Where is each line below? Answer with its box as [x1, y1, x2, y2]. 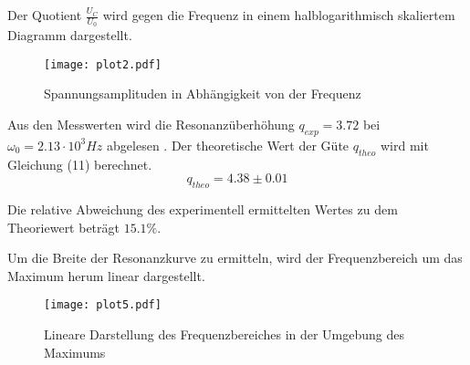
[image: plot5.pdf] [44, 298, 162, 312]
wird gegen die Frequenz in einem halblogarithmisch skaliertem [102, 5, 455, 24]
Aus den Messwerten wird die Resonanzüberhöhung [7, 115, 295, 134]
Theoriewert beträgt [7, 217, 120, 236]
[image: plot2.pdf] [44, 57, 162, 71]
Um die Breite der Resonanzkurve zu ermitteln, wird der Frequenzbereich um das [7, 248, 463, 267]
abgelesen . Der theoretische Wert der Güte [107, 135, 350, 154]
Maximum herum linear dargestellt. [7, 266, 205, 285]
